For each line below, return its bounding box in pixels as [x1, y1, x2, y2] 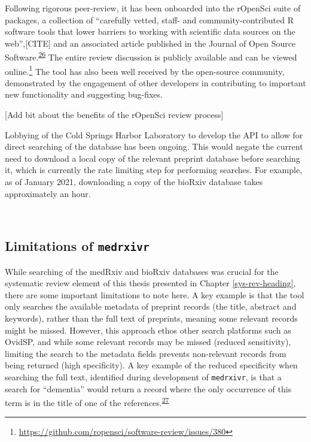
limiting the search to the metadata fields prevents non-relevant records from [5, 347, 286, 359]
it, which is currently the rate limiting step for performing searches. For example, [5, 164, 303, 176]
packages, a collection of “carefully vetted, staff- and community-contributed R [5, 13, 294, 26]
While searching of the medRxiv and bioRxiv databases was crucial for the [5, 265, 279, 277]
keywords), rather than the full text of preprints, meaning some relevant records [5, 311, 298, 324]
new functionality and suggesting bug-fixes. [5, 88, 163, 101]
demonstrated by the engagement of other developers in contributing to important [5, 76, 306, 89]
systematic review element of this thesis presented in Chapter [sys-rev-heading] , [5, 277, 296, 289]
